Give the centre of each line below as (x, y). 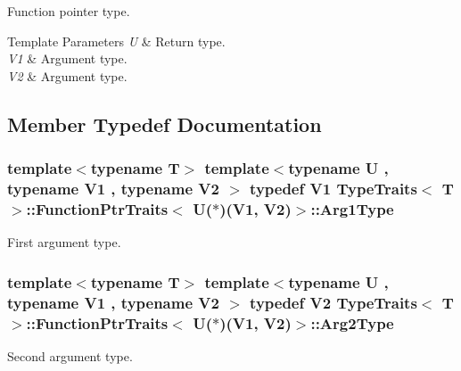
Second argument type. (70, 355)
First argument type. (64, 242)
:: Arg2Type (352, 322)
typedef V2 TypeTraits (333, 302)
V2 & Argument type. (67, 75)
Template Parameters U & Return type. (116, 41)
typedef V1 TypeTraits (333, 188)
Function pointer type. (69, 11)
